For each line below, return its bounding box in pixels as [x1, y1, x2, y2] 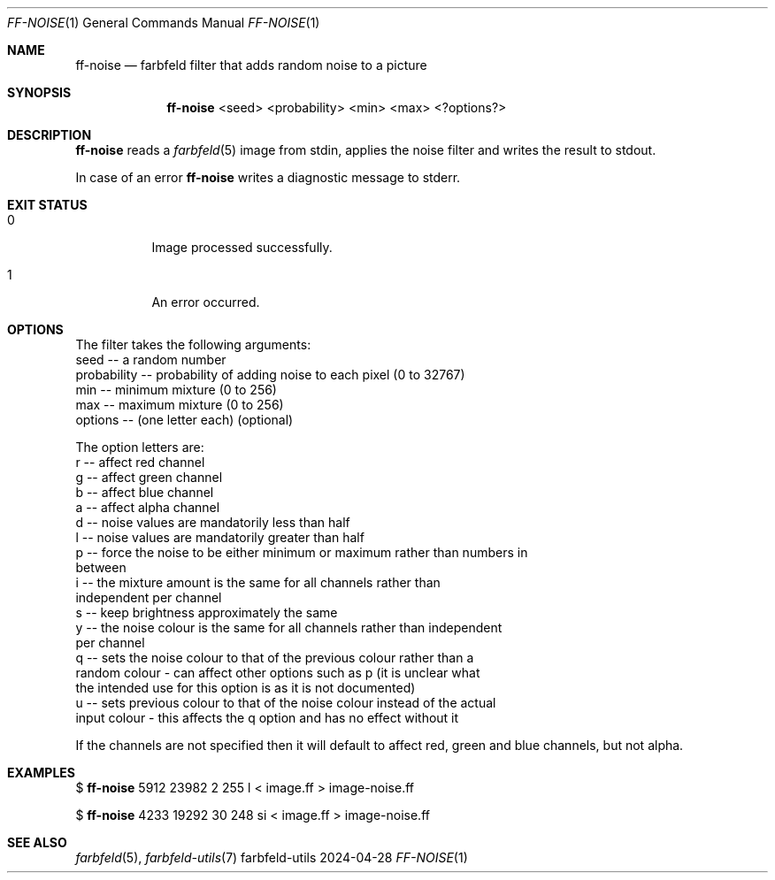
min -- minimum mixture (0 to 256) [75, 382, 277, 397]
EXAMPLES [7, 765, 75, 780]
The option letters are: [75, 440, 204, 455]
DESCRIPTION [7, 127, 92, 142]
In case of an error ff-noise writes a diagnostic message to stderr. [75, 170, 461, 185]
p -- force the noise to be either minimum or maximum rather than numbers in [75, 545, 528, 560]
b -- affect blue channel [75, 485, 214, 500]
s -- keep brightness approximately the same [75, 605, 338, 620]
